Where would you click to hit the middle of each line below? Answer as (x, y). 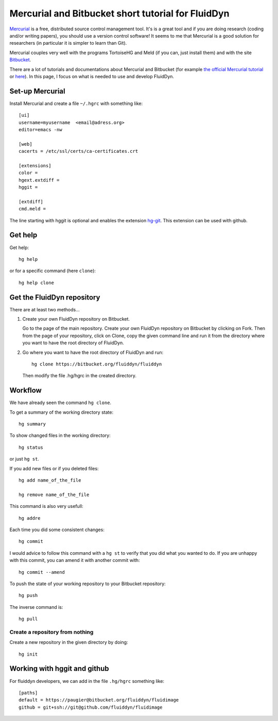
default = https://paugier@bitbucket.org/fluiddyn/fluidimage (99, 700)
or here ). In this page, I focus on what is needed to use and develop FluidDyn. (92, 76)
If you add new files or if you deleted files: (54, 468)
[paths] (28, 693)
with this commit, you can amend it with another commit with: (75, 560)
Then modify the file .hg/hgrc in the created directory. (79, 376)
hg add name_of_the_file (50, 480)
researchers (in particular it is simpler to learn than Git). (68, 43)
